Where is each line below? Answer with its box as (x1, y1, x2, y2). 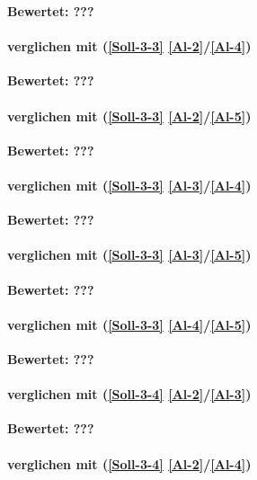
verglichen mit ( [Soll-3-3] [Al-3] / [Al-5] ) (7, 245, 252, 264)
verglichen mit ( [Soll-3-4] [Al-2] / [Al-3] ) (7, 385, 252, 404)
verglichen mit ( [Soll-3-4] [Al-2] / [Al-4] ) (7, 454, 252, 473)
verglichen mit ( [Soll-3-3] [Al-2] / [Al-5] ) (7, 106, 252, 125)
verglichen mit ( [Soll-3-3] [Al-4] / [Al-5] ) (7, 315, 252, 333)
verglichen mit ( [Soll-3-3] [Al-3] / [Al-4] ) (7, 175, 252, 194)
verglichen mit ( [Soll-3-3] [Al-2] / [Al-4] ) (7, 37, 252, 56)
